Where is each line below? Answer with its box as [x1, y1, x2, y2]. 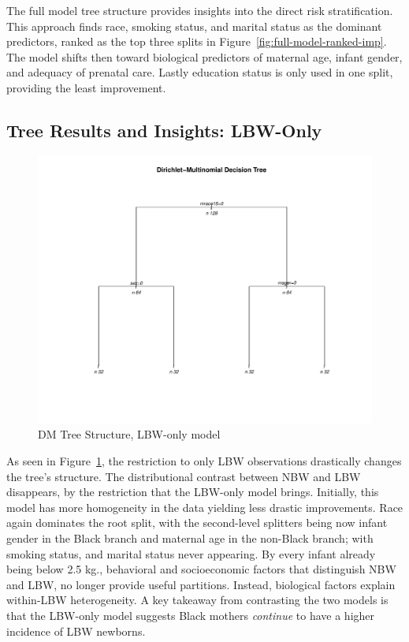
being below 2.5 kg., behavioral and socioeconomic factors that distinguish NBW [6, 561, 396, 577]
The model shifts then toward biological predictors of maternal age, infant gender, [6, 48, 403, 65]
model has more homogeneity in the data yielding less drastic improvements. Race [6, 498, 403, 515]
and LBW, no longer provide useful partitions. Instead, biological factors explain [6, 576, 396, 592]
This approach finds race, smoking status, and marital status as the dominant [6, 17, 382, 34]
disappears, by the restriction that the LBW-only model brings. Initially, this [6, 483, 379, 500]
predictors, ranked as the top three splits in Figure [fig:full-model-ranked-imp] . [6, 33, 387, 50]
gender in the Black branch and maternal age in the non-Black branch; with [6, 530, 374, 547]
